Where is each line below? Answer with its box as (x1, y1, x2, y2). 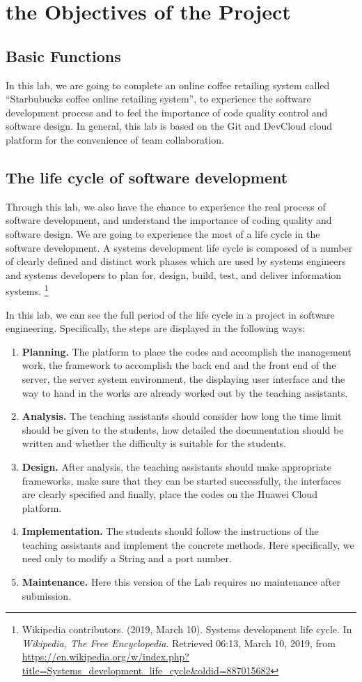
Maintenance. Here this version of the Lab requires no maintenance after (22, 575, 340, 589)
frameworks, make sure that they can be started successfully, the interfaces (22, 473, 341, 487)
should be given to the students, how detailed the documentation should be (22, 422, 344, 437)
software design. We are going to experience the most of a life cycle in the (6, 226, 320, 241)
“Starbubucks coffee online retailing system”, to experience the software (6, 91, 311, 106)
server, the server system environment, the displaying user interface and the (22, 371, 345, 386)
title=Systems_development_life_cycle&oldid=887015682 (22, 663, 271, 678)
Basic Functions (6, 45, 121, 66)
